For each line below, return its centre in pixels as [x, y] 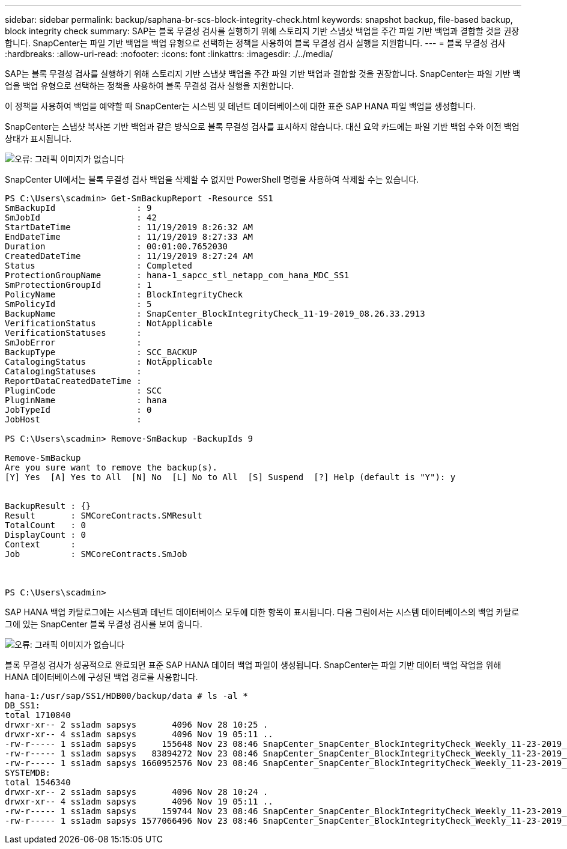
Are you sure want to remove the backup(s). [111, 467]
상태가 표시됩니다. [38, 138]
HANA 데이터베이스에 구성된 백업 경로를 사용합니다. [102, 677]
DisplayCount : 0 [45, 535]
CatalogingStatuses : [73, 371]
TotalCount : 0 [45, 525]
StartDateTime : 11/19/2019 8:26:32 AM [129, 227]
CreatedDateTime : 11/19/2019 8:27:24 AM [129, 256]
